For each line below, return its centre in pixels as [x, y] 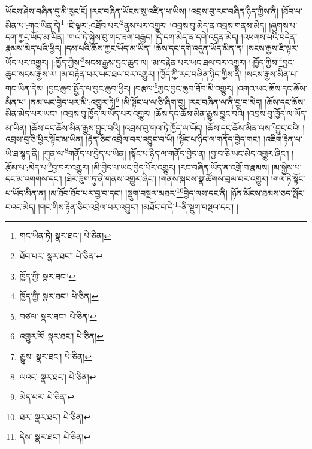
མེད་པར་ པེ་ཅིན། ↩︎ [47, 397]
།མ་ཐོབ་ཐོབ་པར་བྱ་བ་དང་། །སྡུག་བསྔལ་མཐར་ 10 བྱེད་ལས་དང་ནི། [138, 192]
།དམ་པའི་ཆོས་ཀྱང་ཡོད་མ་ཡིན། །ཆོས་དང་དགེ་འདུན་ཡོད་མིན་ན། [154, 48]
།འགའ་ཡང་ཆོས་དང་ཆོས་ [272, 88]
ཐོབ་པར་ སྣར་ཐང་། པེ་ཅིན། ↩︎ [61, 256]
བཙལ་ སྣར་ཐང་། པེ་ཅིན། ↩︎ [58, 316]
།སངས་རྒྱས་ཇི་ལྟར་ [272, 48]
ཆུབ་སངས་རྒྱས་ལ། [31, 74]
